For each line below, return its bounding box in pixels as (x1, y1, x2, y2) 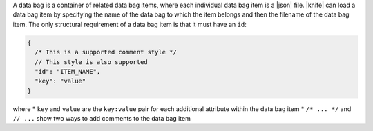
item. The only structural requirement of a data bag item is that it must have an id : (12, 20, 247, 28)
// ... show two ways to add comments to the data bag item (12, 114, 191, 123)
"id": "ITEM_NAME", (35, 68, 101, 75)
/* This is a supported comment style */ (35, 48, 178, 57)
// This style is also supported (35, 58, 148, 65)
